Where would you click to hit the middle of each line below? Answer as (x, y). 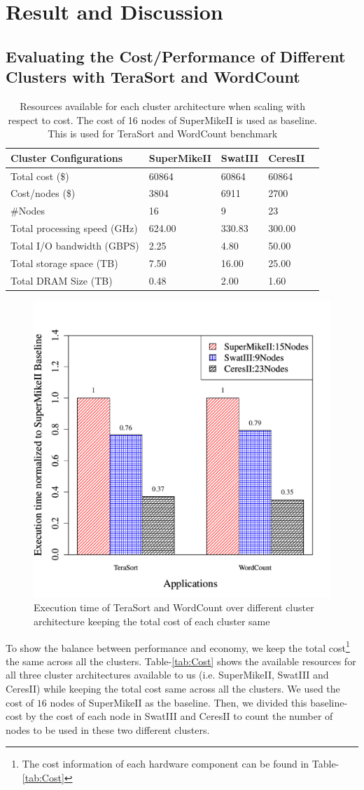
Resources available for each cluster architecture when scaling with (163, 105)
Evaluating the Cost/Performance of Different (176, 56)
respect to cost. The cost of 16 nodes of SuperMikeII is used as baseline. (162, 120)
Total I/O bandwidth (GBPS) (75, 245)
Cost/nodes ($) (43, 193)
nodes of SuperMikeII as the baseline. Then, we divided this (178, 702)
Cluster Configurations (67, 157)
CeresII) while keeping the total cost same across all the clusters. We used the (173, 688)
